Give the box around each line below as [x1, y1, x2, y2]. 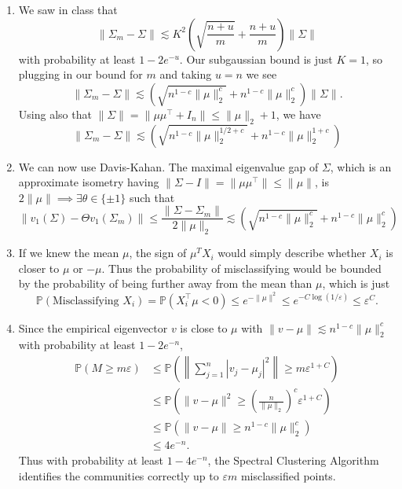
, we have [276, 105, 321, 122]
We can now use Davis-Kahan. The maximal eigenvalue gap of [18, 158, 319, 175]
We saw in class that [18, 2, 118, 17]
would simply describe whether [217, 244, 367, 261]
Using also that [18, 105, 92, 122]
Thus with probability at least [18, 452, 163, 469]
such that [129, 189, 175, 205]
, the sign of [129, 244, 187, 261]
